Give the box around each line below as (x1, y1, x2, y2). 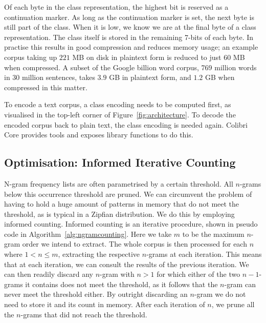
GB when (205, 72, 235, 83)
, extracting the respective (58, 249, 140, 259)
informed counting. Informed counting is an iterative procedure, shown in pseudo (4, 218, 258, 229)
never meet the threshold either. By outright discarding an (4, 289, 188, 299)
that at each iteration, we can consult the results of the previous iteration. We (4, 258, 249, 269)
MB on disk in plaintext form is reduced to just (72, 51, 221, 62)
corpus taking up (4, 51, 57, 62)
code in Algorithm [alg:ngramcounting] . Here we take (4, 228, 172, 239)
